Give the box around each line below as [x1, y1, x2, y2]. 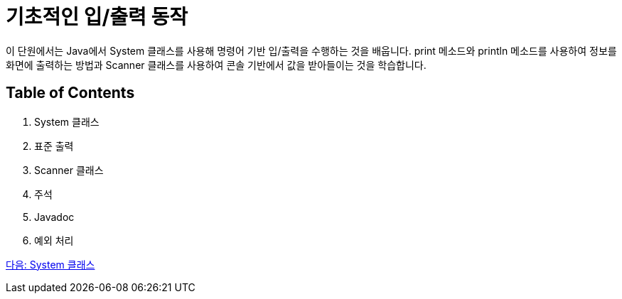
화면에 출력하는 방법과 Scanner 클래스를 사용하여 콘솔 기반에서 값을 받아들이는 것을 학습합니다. [6, 58, 427, 71]
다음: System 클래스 [6, 258, 95, 271]
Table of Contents [6, 84, 135, 102]
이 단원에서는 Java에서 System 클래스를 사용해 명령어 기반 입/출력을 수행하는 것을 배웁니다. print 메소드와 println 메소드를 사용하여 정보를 [6, 44, 617, 57]
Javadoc [34, 210, 75, 223]
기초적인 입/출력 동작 [6, 5, 188, 29]
